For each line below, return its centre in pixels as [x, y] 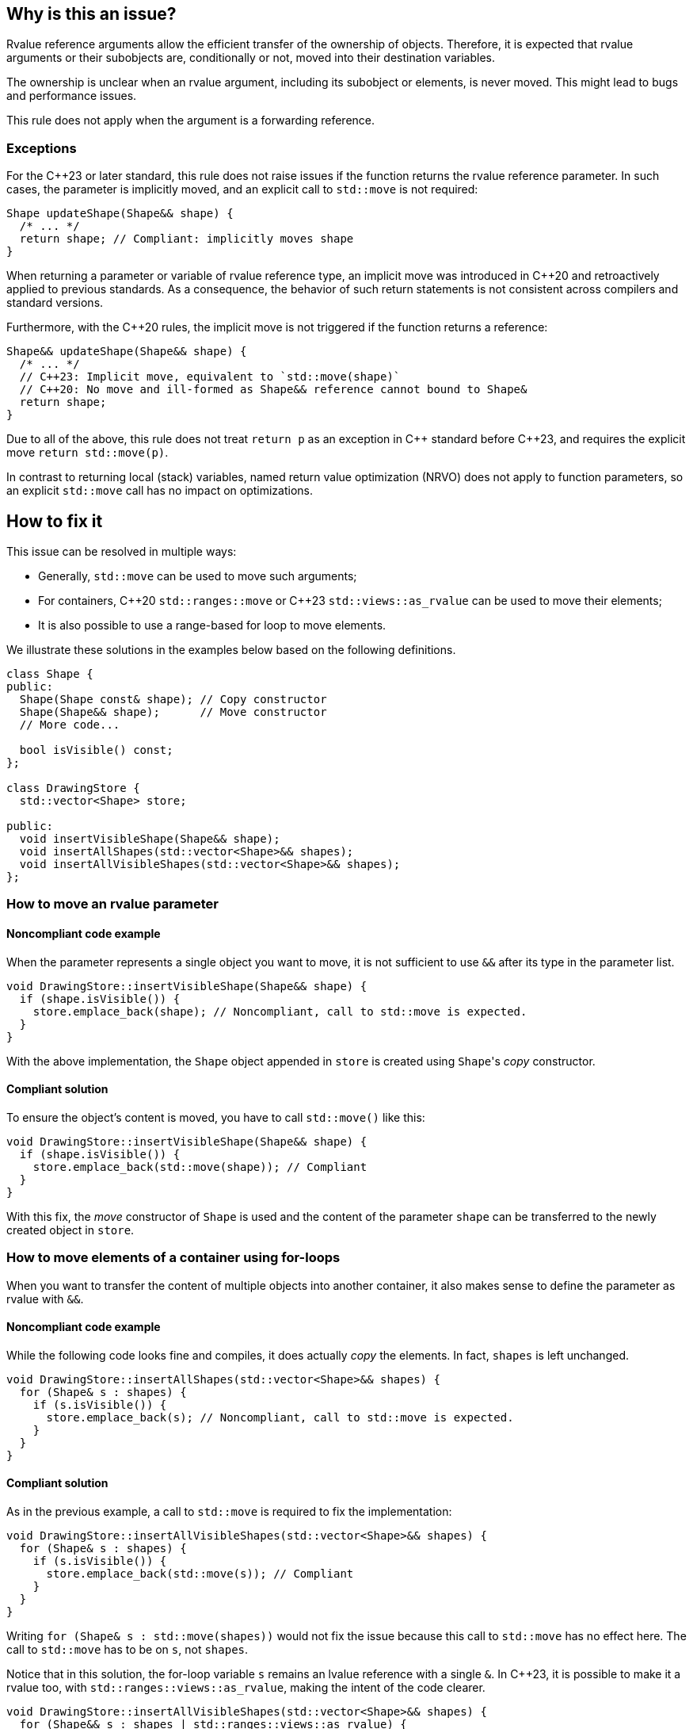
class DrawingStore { [73, 788]
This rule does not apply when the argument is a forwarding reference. [191, 120]
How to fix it [55, 521]
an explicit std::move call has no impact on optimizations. [160, 491]
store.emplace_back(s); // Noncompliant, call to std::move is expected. [280, 1417]
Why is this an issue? [91, 14]
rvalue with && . [45, 1299]
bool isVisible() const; [96, 750]
